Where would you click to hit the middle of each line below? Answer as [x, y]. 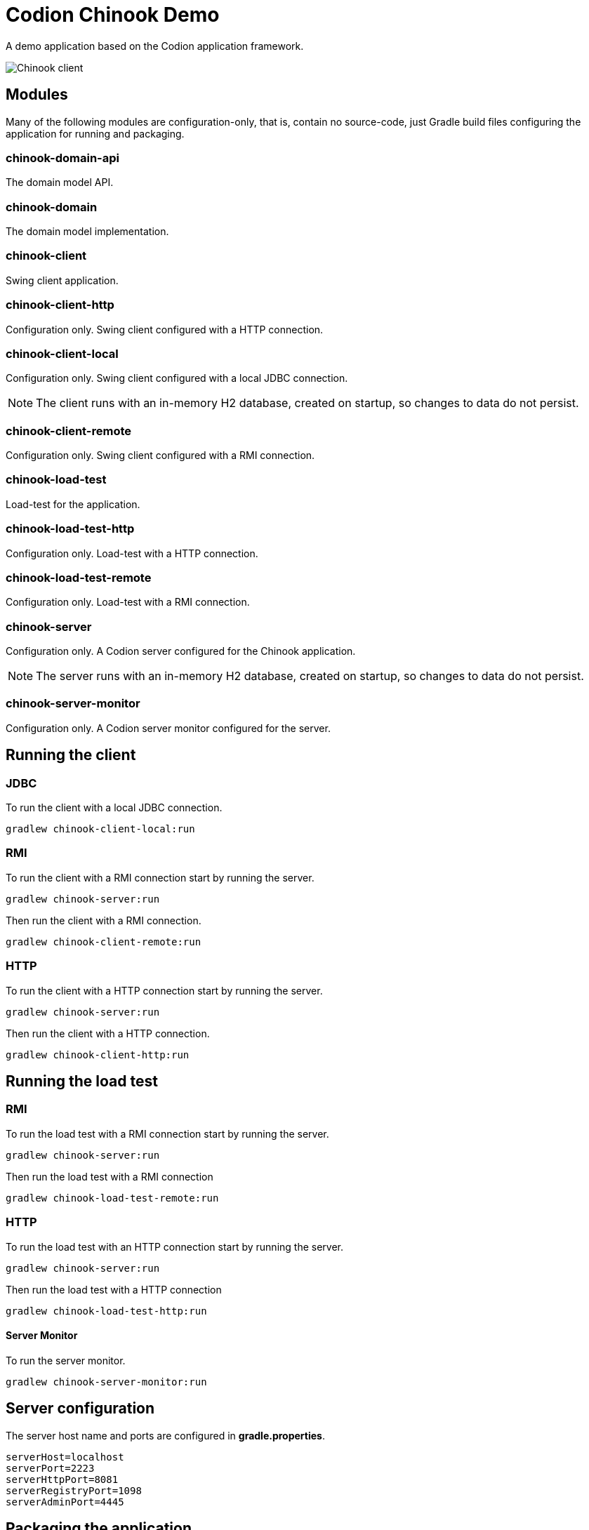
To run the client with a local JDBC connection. [114, 808]
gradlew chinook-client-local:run [100, 829]
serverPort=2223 [50, 1468]
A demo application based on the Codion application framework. [155, 46]
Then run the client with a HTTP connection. [108, 1033]
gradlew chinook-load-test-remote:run [112, 1198]
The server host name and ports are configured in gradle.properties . [165, 1435]
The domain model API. [60, 182]
